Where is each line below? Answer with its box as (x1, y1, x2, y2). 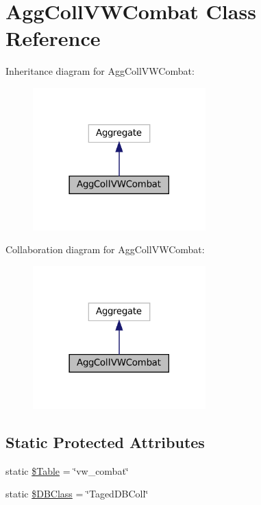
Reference (5, 24, 101, 52)
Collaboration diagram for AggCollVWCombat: (5, 242, 205, 257)
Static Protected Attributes (5, 431, 205, 452)
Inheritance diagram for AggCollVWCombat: (5, 64, 195, 78)
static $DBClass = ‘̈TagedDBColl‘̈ (5, 486, 149, 501)
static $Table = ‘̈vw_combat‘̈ (5, 463, 129, 478)
